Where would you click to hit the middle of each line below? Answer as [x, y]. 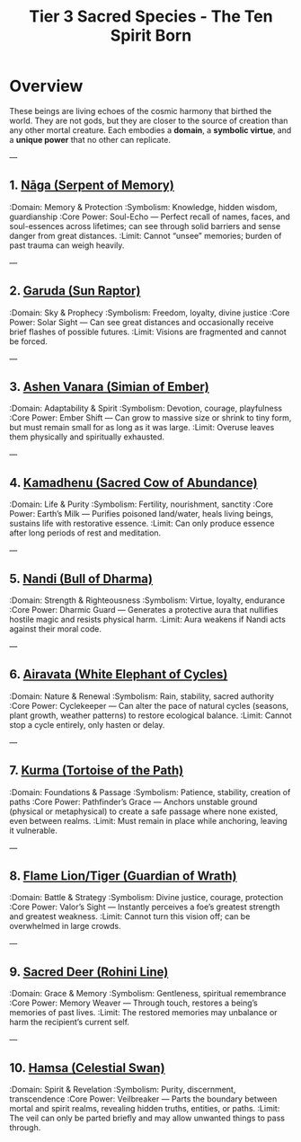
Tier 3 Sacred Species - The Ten [151, 17]
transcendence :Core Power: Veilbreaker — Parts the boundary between [143, 1099]
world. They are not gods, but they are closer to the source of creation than [149, 120]
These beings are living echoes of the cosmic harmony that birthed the [141, 111]
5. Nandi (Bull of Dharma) [81, 578]
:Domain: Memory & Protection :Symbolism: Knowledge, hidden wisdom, [143, 207]
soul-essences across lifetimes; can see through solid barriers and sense [145, 226]
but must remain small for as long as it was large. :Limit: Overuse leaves [142, 428]
